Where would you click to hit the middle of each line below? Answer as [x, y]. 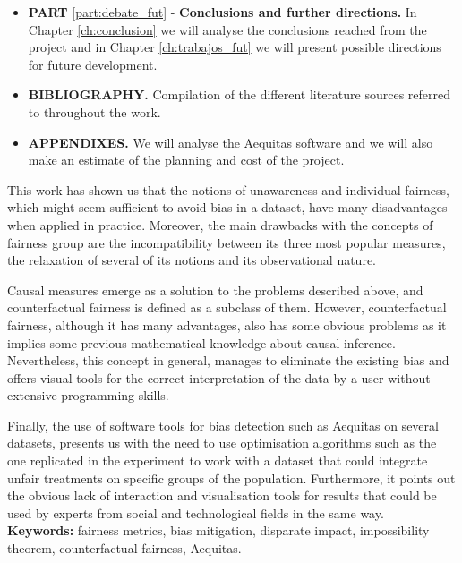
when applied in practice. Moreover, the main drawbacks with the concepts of [220, 224]
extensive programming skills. [88, 395]
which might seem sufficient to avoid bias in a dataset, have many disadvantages [227, 207]
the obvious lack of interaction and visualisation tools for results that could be [222, 495]
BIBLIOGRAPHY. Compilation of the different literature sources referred [240, 94]
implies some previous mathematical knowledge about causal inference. [201, 342]
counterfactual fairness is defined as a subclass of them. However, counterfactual [227, 307]
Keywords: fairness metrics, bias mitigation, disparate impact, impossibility [218, 530]
